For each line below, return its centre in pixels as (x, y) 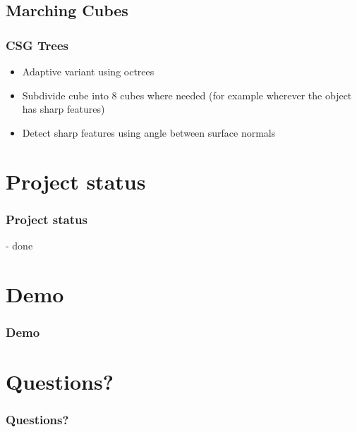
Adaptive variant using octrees (88, 71)
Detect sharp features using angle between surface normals (149, 132)
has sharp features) (63, 109)
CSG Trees (37, 45)
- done (19, 245)
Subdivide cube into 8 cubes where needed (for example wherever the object (187, 95)
